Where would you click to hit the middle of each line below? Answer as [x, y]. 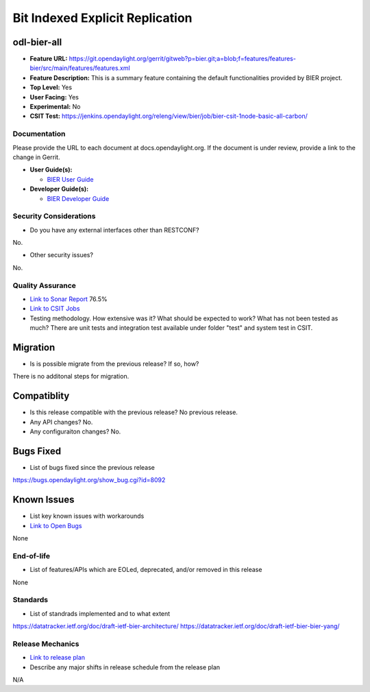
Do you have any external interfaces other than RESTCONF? [114, 230]
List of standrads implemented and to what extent [100, 613]
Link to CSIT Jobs [55, 309]
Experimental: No [55, 107]
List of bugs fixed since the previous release [92, 468]
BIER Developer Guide [78, 198]
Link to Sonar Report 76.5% [69, 299]
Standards [30, 600]
